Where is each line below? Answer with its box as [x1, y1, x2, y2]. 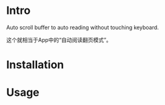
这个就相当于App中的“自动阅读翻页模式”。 [6, 36, 112, 43]
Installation [6, 58, 64, 72]
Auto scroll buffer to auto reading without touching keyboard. [6, 24, 159, 31]
